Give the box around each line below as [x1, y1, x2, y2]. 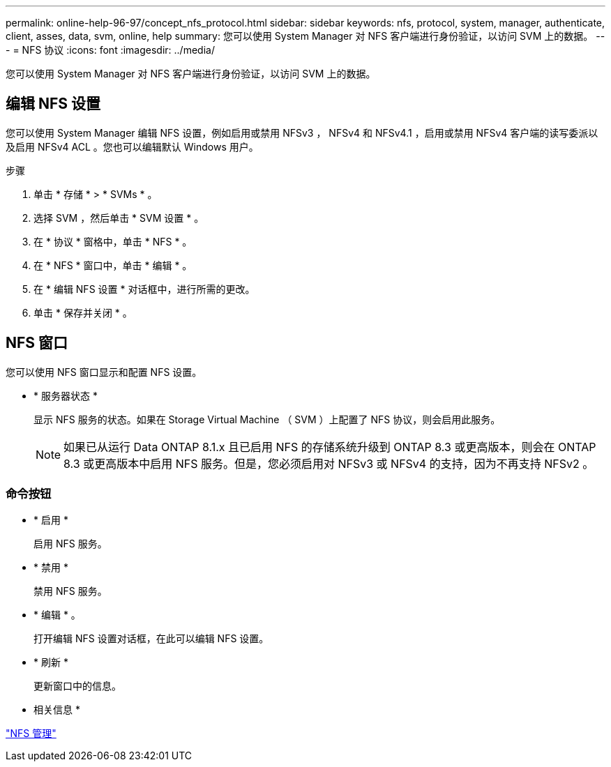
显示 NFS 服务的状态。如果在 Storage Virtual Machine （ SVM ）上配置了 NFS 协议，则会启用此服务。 [33, 413, 501, 425]
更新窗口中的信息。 [33, 680, 121, 692]
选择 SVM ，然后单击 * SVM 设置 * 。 [33, 211, 204, 224]
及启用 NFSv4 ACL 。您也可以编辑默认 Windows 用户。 [6, 140, 259, 153]
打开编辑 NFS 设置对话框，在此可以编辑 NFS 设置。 [33, 632, 269, 645]
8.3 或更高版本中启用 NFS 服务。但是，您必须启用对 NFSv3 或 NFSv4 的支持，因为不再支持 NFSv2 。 [63, 456, 594, 471]
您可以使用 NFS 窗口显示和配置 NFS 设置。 [6, 365, 202, 378]
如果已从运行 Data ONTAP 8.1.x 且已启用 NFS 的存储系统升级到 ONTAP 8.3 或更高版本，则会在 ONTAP [63, 439, 596, 454]
